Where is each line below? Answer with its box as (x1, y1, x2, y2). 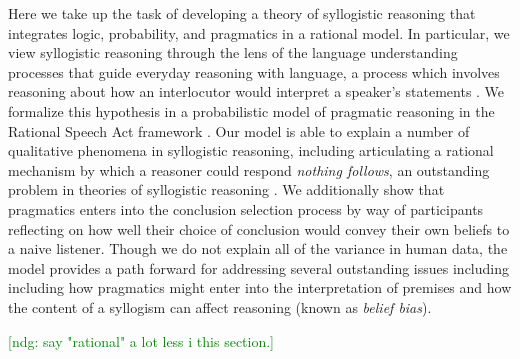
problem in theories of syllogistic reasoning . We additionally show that (8, 179, 445, 200)
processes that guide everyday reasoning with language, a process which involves (8, 61, 500, 82)
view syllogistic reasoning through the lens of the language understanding (8, 42, 458, 63)
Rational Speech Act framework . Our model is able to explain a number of (8, 120, 470, 141)
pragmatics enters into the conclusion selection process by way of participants (8, 198, 484, 219)
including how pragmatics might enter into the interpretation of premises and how (8, 277, 512, 298)
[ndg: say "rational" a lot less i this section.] (8, 330, 274, 351)
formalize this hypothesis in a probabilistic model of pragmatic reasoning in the (8, 100, 495, 121)
